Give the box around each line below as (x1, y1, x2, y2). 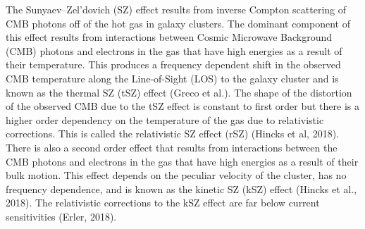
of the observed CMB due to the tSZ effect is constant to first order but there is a (6, 99, 359, 113)
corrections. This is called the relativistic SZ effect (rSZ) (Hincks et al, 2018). (6, 126, 339, 141)
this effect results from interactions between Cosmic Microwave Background (6, 30, 333, 44)
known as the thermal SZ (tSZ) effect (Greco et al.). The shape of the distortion (6, 85, 352, 99)
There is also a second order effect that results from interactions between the (6, 140, 338, 154)
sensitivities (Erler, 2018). (6, 209, 117, 223)
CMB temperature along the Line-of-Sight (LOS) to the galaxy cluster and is (6, 70, 339, 85)
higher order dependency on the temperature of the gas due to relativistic (6, 112, 324, 127)
